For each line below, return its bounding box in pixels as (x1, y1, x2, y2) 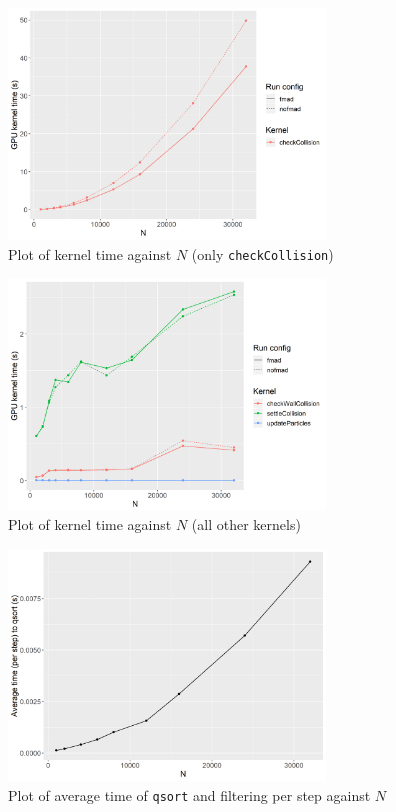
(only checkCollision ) (191, 243, 334, 264)
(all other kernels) (191, 514, 301, 535)
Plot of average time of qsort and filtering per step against (8, 784, 371, 805)
